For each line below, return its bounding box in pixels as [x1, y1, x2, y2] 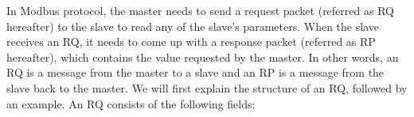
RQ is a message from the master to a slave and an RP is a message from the [6, 64, 385, 81]
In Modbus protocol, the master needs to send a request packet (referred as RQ [6, 2, 394, 18]
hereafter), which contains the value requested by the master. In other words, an [6, 48, 399, 65]
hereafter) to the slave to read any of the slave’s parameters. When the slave [6, 17, 379, 34]
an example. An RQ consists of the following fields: [6, 95, 256, 111]
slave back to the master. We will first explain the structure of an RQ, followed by [6, 79, 408, 96]
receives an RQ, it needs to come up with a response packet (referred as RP [6, 33, 376, 50]
